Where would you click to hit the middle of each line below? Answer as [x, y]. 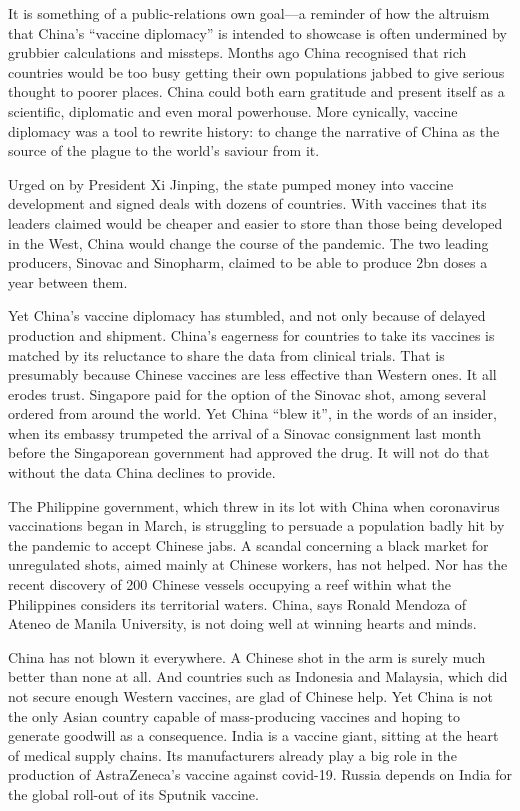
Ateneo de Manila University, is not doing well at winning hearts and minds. [242, 623]
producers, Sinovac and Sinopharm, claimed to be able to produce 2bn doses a [248, 262]
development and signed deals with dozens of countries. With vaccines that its [247, 203]
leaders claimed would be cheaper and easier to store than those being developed [255, 222]
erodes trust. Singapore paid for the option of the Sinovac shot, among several [247, 393]
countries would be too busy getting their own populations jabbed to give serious [256, 71]
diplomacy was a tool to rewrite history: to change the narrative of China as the [254, 130]
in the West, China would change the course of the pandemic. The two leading [248, 242]
